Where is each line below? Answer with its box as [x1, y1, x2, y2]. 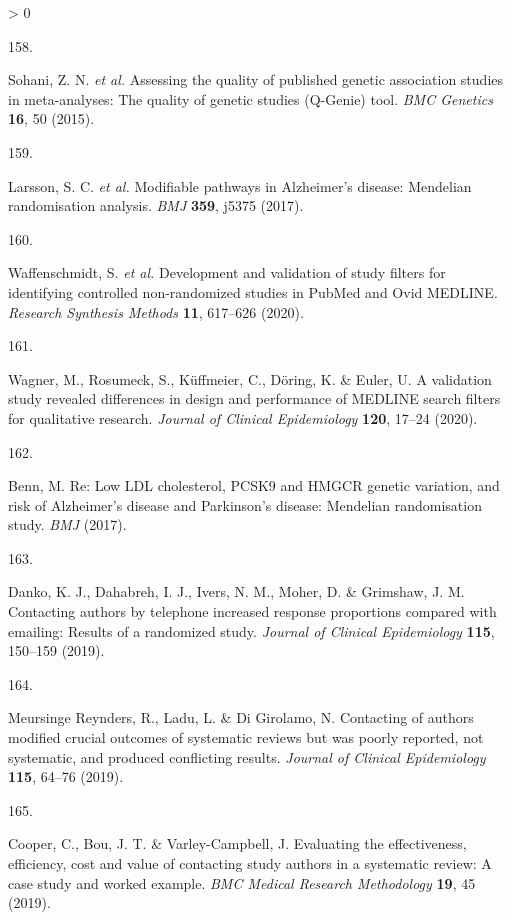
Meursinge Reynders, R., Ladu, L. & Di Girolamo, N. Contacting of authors [8, 707, 474, 728]
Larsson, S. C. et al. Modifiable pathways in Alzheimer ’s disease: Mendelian [8, 175, 472, 196]
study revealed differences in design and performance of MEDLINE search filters [8, 388, 501, 409]
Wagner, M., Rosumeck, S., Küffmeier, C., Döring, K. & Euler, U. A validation [8, 368, 492, 389]
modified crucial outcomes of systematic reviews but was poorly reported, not [8, 727, 484, 748]
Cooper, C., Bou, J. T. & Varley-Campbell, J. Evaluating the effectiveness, [8, 833, 467, 854]
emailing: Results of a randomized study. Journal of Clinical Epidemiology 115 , [8, 620, 495, 641]
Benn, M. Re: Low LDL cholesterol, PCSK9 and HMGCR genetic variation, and [8, 475, 500, 496]
